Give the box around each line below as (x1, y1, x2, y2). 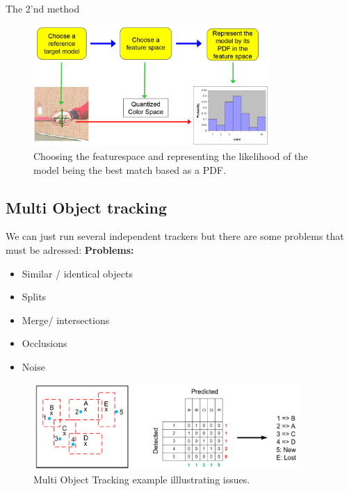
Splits (22, 289, 47, 304)
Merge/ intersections (22, 312, 110, 327)
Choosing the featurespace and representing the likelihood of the (33, 149, 308, 163)
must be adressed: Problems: (6, 243, 134, 257)
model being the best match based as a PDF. (33, 162, 226, 177)
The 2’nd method (6, 1, 80, 15)
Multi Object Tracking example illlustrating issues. (33, 472, 250, 486)
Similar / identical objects (22, 266, 133, 280)
